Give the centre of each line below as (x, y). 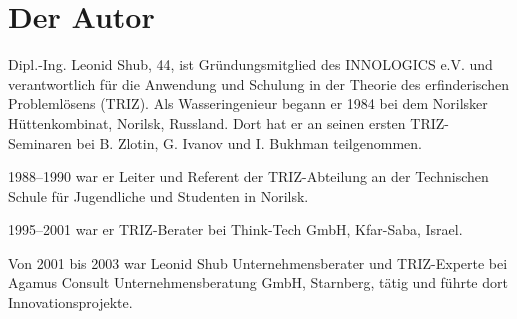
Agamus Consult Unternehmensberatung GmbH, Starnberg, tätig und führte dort (258, 282)
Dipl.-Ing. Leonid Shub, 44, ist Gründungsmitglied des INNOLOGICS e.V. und (250, 64)
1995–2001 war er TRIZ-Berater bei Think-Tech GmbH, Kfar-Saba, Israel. (235, 229)
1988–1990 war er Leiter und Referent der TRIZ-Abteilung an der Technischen (248, 176)
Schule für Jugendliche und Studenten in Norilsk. (158, 195)
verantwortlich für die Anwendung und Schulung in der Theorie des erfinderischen (258, 83)
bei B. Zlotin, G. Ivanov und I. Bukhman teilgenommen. (249, 142)
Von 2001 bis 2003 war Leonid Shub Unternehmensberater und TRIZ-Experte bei (258, 262)
